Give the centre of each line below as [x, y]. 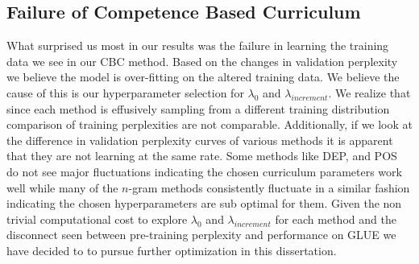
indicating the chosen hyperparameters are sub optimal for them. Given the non [204, 203]
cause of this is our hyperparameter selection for [125, 92]
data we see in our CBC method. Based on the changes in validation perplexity [202, 61]
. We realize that [369, 92]
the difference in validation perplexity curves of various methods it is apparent [200, 140]
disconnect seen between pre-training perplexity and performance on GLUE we [201, 235]
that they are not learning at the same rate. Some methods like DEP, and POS [202, 156]
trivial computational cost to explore [97, 219]
